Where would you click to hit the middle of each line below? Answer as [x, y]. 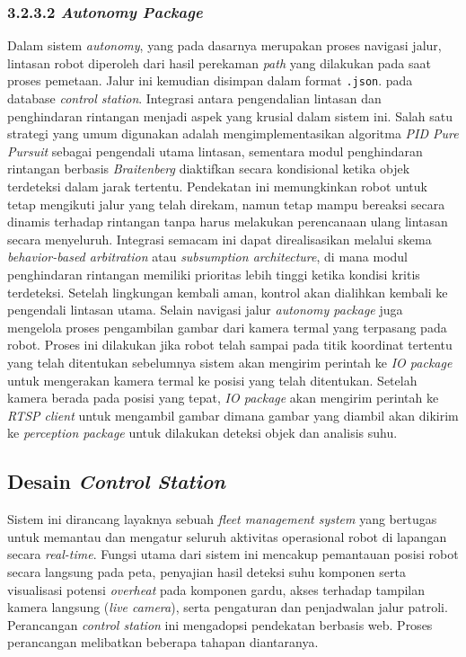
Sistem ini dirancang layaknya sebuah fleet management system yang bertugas [222, 519]
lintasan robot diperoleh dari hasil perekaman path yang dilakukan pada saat [219, 62]
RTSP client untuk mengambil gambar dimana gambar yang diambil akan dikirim [233, 415]
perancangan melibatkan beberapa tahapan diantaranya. [163, 642]
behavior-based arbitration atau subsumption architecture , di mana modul [208, 257]
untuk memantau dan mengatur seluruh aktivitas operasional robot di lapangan [227, 536]
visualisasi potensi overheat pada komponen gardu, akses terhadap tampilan [216, 589]
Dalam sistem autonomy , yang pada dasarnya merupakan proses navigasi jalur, [224, 45]
